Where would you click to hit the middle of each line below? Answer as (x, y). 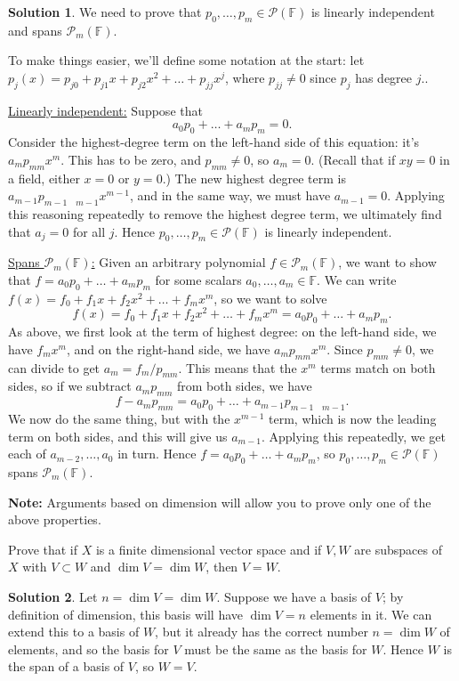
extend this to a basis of (74, 632)
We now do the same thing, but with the (119, 418)
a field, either (44, 178)
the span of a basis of (66, 666)
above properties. (55, 519)
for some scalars (198, 279)
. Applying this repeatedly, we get (353, 436)
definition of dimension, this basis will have (125, 614)
